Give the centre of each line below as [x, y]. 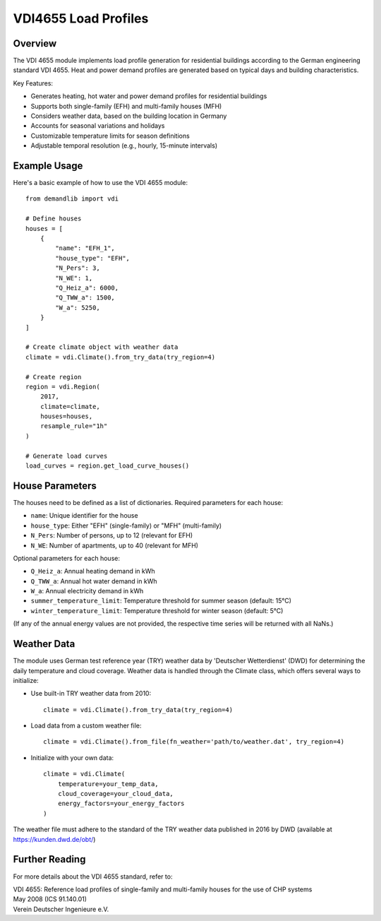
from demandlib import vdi [72, 199]
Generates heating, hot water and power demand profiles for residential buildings [149, 96]
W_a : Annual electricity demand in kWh [87, 591]
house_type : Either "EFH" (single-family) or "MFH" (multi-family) [126, 525]
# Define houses [54, 219]
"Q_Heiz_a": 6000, [87, 288]
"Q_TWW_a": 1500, [85, 298]
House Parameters [55, 486]
